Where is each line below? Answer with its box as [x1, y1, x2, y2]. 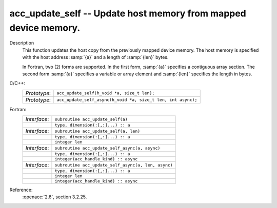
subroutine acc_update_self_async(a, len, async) [54, 162, 173, 168]
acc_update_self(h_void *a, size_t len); [56, 90, 155, 96]
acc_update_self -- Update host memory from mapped [9, 8, 246, 19]
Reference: [9, 187, 33, 193]
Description [9, 40, 34, 46]
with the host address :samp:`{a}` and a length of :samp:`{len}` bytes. [22, 54, 169, 60]
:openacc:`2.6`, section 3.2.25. [22, 194, 87, 200]
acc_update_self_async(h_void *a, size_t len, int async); [56, 97, 197, 102]
